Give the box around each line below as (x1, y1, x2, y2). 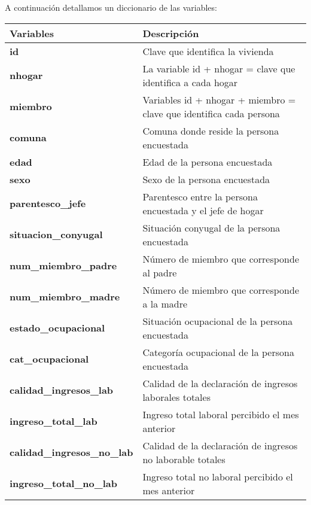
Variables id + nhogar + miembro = (142, 92, 296, 107)
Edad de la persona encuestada (142, 154, 273, 169)
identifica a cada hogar (142, 75, 238, 89)
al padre (142, 265, 177, 279)
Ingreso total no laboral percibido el (142, 469, 293, 483)
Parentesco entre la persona (142, 189, 258, 203)
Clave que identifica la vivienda (142, 44, 274, 58)
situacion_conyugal (10, 227, 103, 242)
